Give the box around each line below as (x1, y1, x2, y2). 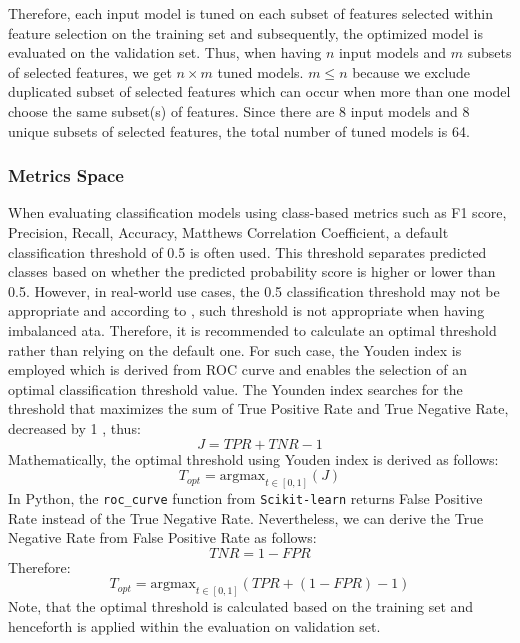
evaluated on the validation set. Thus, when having (8, 42, 322, 63)
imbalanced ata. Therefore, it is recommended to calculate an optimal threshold (8, 319, 497, 340)
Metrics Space (8, 163, 124, 188)
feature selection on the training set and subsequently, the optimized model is (8, 22, 483, 43)
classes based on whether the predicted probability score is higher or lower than (8, 261, 496, 282)
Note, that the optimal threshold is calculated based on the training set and (8, 596, 474, 617)
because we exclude (352, 61, 471, 82)
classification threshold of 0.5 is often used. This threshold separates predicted (8, 241, 487, 262)
